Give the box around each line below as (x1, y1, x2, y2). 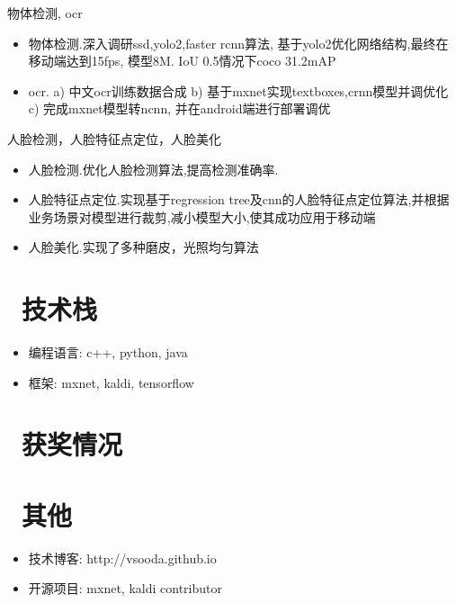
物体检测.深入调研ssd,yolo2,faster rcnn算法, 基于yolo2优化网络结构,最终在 (28, 33, 449, 52)
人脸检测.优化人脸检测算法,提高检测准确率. (28, 159, 279, 178)
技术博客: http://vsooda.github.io (28, 548, 217, 567)
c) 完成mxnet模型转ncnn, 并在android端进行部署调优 (28, 99, 331, 118)
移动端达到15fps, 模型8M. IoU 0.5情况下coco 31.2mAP (28, 51, 336, 70)
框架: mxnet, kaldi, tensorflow (28, 373, 194, 391)
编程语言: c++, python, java (28, 343, 188, 362)
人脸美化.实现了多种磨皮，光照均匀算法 (28, 238, 259, 256)
